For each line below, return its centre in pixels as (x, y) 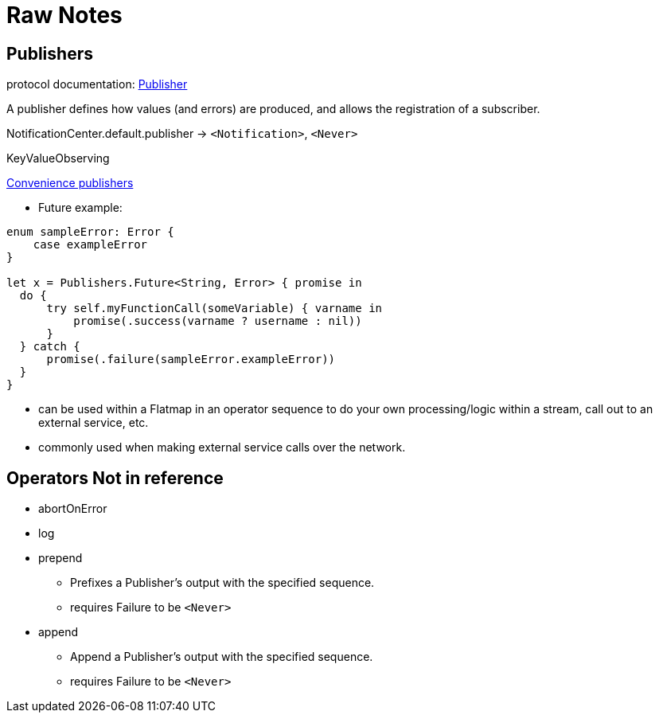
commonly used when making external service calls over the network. (222, 447)
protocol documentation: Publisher (97, 84)
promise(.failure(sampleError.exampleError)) (191, 359)
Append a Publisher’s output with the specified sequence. (222, 657)
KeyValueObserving (58, 158)
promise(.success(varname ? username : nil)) (218, 321)
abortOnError (73, 509)
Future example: (80, 208)
